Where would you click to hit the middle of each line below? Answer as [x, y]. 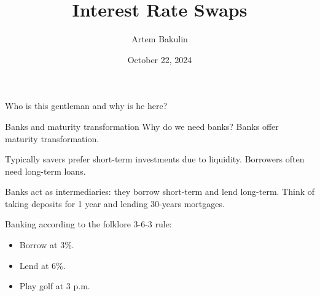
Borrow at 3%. [47, 245]
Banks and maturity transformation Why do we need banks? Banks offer [142, 126]
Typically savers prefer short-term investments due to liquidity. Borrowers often [155, 159]
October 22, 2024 [160, 59]
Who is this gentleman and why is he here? [86, 106]
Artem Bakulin [160, 39]
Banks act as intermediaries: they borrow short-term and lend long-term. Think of [160, 192]
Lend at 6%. [42, 265]
